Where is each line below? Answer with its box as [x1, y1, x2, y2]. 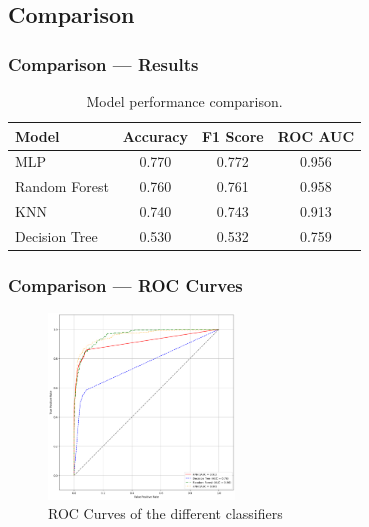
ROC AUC [277, 125, 355, 146]
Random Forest [15, 176, 109, 197]
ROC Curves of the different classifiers [48, 503, 283, 524]
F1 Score [201, 125, 264, 146]
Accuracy [122, 125, 188, 146]
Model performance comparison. [86, 91, 283, 111]
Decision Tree [15, 225, 98, 246]
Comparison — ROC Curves [8, 272, 243, 297]
